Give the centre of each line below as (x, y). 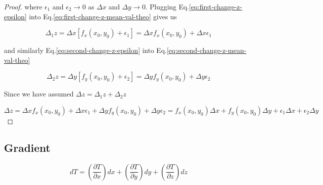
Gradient (27, 147)
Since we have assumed (39, 94)
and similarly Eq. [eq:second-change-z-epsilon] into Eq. (85, 50)
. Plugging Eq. (167, 6)
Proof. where (23, 6)
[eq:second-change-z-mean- (206, 50)
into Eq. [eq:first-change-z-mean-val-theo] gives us (103, 16)
